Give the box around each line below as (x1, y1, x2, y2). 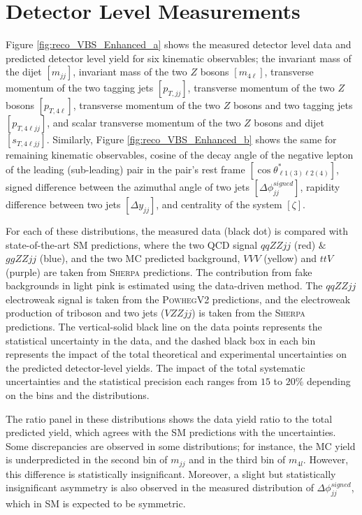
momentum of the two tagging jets (6, 80, 154, 95)
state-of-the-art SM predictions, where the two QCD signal (6, 237, 258, 252)
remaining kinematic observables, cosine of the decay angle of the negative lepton (6, 147, 354, 162)
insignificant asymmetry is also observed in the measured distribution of (6, 480, 314, 495)
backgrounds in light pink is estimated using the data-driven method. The (6, 278, 323, 293)
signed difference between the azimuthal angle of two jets (6, 179, 249, 194)
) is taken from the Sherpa (191, 305, 305, 320)
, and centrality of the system (156, 196, 282, 211)
